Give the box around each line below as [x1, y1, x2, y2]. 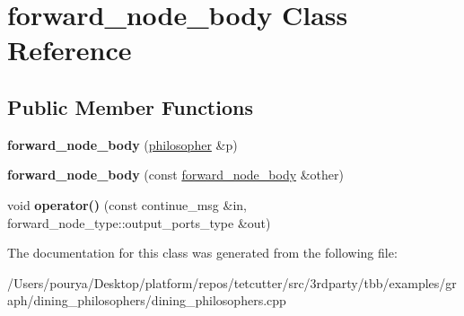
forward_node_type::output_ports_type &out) [7, 213, 271, 232]
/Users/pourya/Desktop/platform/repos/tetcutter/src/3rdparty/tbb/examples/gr [7, 273, 457, 292]
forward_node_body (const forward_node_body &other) [7, 165, 344, 184]
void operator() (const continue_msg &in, [7, 195, 247, 214]
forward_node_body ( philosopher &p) [7, 135, 238, 154]
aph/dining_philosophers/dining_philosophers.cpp [7, 291, 286, 310]
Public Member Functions [7, 92, 253, 120]
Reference [7, 31, 132, 68]
